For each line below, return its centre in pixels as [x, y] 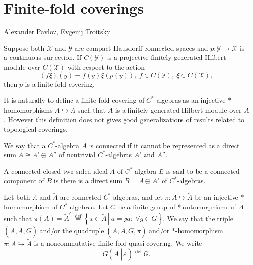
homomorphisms [28, 109]
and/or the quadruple [72, 231]
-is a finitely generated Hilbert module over [177, 109]
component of [24, 180]
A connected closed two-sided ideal [56, 171]
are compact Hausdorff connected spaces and [141, 47]
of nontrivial [77, 155]
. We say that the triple [198, 218]
